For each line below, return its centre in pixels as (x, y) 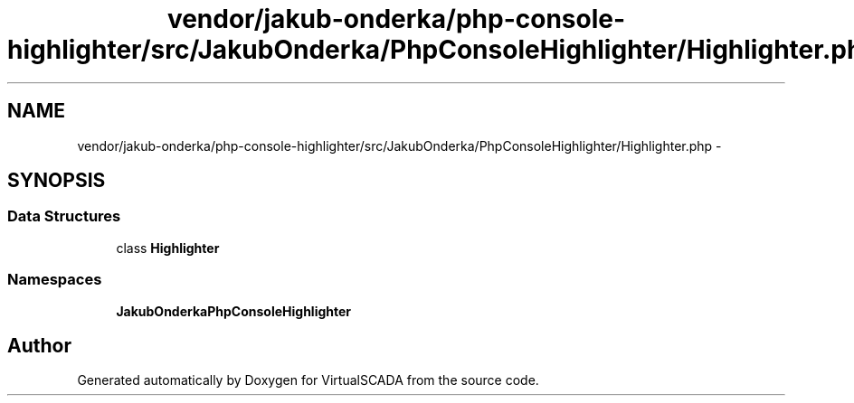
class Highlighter (168, 248)
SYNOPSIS (57, 181)
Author (39, 345)
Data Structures (64, 216)
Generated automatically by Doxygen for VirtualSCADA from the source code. (308, 380)
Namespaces (55, 280)
